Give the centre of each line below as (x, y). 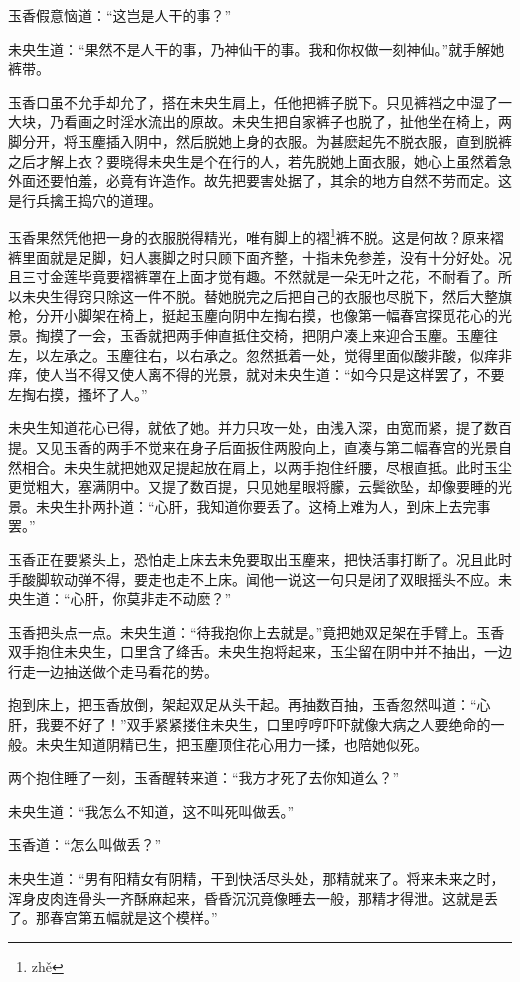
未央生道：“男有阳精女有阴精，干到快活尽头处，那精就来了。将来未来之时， (256, 878)
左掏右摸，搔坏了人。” (78, 393)
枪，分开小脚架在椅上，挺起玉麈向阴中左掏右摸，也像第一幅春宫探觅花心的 (253, 315)
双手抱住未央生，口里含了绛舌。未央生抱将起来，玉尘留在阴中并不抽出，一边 (260, 651)
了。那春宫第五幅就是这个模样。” (113, 917)
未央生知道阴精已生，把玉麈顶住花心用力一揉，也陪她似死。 (231, 743)
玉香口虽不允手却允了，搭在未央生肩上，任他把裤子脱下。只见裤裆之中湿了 (253, 101)
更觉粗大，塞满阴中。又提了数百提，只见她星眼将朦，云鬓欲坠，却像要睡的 (253, 486)
